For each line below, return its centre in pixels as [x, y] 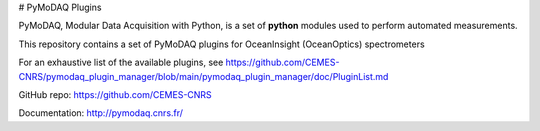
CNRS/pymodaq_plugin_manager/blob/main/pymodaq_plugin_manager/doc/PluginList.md [203, 76]
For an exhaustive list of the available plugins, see [121, 62]
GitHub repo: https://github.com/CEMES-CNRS [115, 94]
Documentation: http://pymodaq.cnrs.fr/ [101, 113]
